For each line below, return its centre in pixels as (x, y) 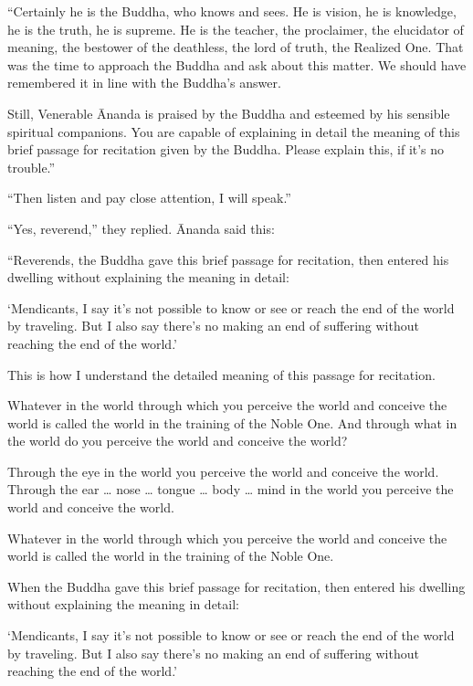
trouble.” (32, 167)
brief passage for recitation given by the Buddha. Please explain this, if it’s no (226, 149)
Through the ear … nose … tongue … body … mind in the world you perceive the (231, 489)
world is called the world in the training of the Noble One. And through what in (232, 422)
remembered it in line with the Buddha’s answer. (144, 83)
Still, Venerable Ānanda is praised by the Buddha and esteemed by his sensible (229, 113)
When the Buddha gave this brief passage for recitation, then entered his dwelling (236, 586)
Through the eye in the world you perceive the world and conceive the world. (223, 471)
